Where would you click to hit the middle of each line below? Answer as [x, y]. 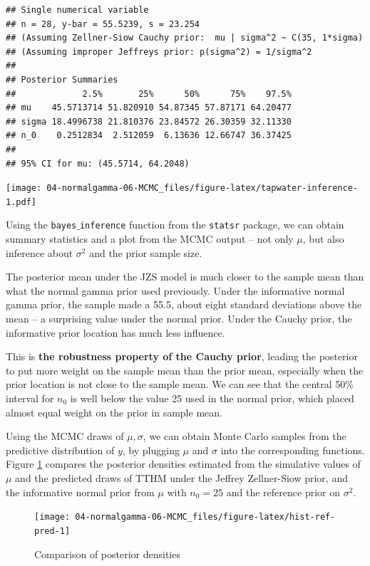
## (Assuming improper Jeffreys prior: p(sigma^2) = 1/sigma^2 [159, 52]
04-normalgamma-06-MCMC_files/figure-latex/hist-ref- [205, 517]
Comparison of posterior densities [107, 554]
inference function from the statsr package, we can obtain [212, 225]
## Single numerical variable [77, 10]
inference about [40, 252]
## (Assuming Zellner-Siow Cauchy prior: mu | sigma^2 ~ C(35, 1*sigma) [185, 38]
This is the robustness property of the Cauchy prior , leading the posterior [182, 356]
